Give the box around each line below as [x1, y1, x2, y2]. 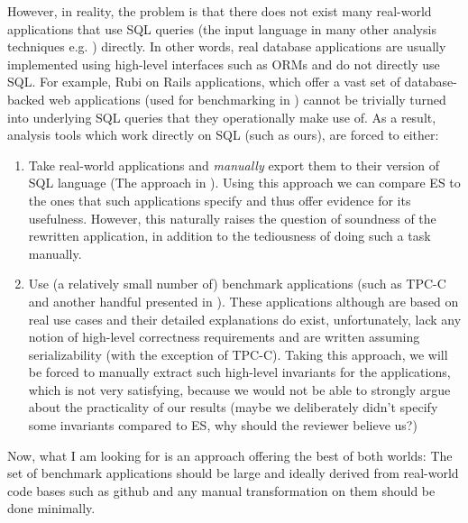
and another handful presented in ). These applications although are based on [28, 291, 459, 310]
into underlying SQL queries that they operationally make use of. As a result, [7, 107, 436, 126]
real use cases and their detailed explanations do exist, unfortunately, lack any [28, 309, 462, 328]
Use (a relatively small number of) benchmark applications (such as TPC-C [28, 274, 446, 293]
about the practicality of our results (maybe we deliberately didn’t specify [28, 398, 438, 417]
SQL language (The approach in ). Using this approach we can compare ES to [28, 173, 461, 192]
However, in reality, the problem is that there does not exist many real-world [7, 2, 432, 20]
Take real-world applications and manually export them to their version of [28, 155, 439, 174]
